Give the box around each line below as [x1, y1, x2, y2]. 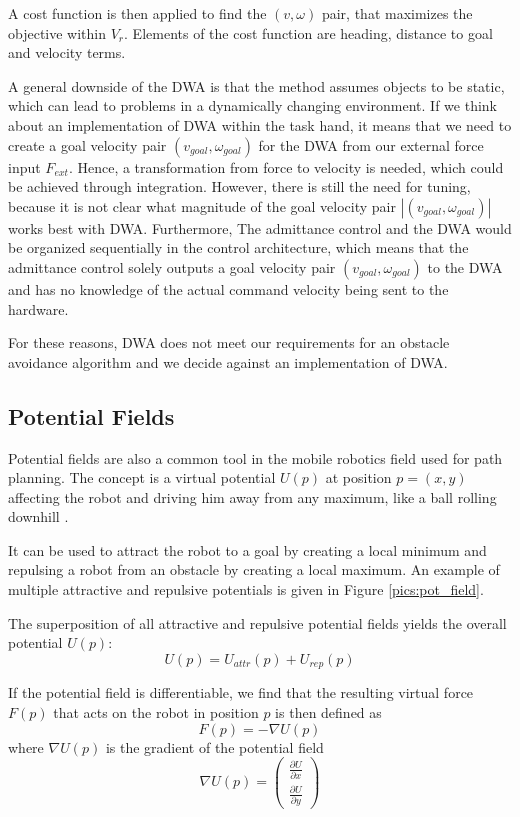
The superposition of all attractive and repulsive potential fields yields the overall [8, 612, 507, 633]
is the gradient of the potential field [105, 736, 324, 757]
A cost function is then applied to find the [8, 3, 267, 23]
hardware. [8, 298, 69, 319]
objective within [8, 22, 107, 43]
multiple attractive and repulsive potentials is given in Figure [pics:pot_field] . [8, 579, 484, 600]
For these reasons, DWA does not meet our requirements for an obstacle [8, 332, 450, 353]
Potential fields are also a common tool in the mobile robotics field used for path [8, 447, 503, 468]
